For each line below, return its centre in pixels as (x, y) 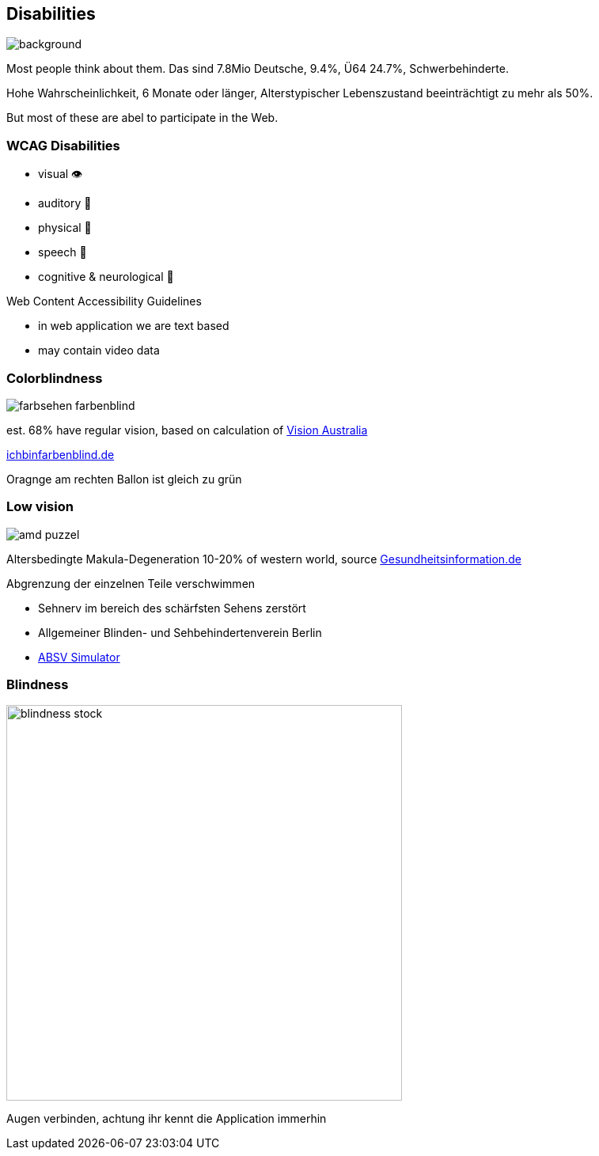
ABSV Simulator (79, 657)
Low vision (40, 507)
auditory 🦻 (65, 203)
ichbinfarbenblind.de (61, 454)
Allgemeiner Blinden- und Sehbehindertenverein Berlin (180, 632)
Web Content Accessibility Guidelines (104, 301)
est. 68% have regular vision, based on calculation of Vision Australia (187, 430)
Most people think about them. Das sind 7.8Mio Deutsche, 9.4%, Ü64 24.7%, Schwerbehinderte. (258, 69)
